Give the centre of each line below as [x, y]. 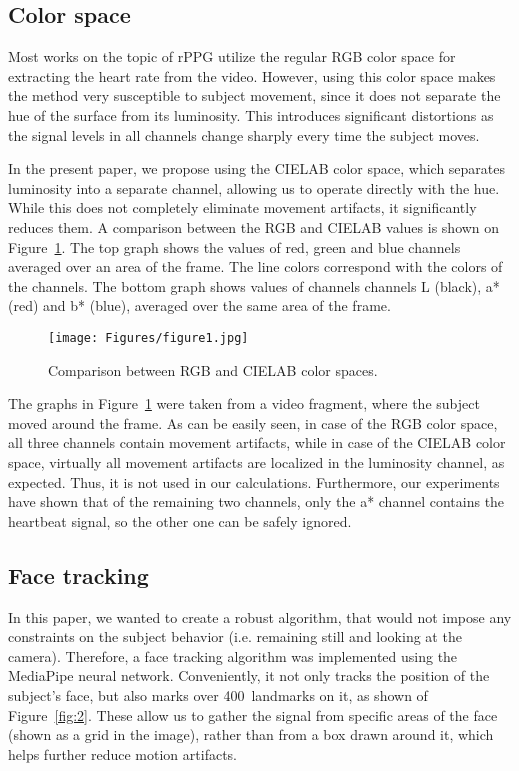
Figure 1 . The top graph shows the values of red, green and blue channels [234, 246]
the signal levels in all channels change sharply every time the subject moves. [244, 134]
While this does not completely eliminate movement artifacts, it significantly [242, 207]
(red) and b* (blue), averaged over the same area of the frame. [199, 305]
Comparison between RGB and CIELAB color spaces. [213, 369]
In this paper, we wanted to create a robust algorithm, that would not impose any [260, 616]
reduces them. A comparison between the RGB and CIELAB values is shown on [254, 226]
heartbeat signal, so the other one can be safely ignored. [180, 520]
